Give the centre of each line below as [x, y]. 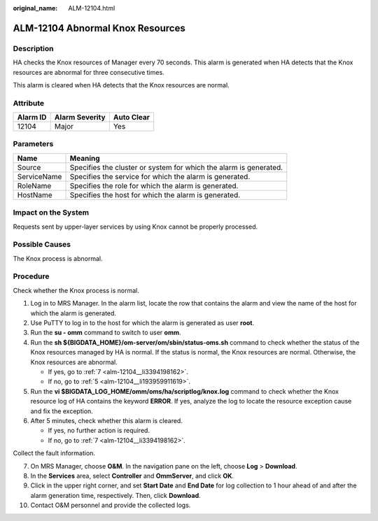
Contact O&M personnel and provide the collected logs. [111, 505]
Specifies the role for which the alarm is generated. [154, 185]
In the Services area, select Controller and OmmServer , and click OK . [132, 476]
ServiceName [40, 176]
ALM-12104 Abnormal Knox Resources [99, 28]
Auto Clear [132, 117]
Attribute [29, 103]
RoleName [34, 185]
